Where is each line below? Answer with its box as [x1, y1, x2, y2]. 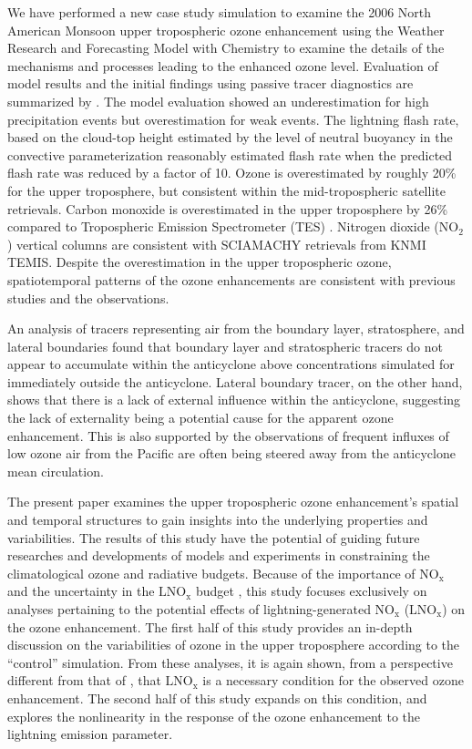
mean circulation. [7, 461, 104, 480]
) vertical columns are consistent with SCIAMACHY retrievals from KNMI [7, 234, 426, 253]
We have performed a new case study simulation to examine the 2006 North [7, 3, 432, 21]
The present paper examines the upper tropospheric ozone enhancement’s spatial [7, 492, 459, 511]
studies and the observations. [7, 288, 169, 307]
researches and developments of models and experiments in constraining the [7, 546, 430, 565]
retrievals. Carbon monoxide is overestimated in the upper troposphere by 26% [7, 199, 448, 218]
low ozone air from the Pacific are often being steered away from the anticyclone [7, 444, 456, 463]
